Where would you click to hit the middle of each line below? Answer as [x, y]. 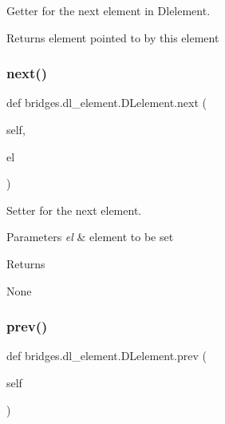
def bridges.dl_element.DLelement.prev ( [107, 356]
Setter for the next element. [74, 210]
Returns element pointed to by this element [113, 37]
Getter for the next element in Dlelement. [109, 10]
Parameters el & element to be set [90, 237]
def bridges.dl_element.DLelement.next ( [107, 103]
